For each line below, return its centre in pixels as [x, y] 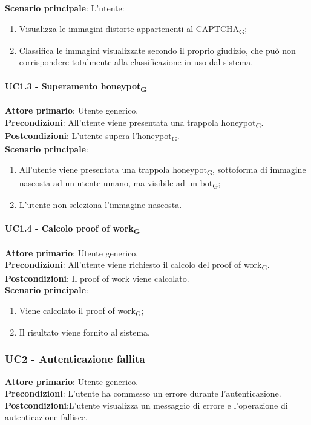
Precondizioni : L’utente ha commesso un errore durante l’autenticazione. [143, 393]
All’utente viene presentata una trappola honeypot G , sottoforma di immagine [162, 170]
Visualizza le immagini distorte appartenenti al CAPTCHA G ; [133, 29]
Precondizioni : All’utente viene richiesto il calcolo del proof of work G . [137, 265]
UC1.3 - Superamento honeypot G [76, 86]
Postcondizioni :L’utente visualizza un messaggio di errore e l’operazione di [146, 405]
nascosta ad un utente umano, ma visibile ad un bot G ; [120, 183]
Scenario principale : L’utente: [65, 8]
